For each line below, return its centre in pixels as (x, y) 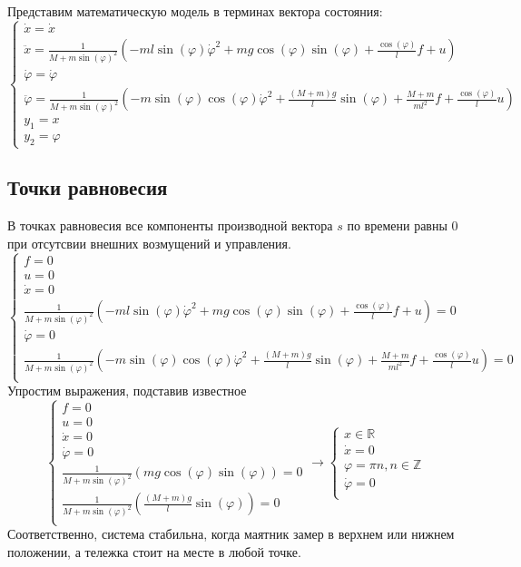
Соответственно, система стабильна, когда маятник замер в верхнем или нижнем (231, 534)
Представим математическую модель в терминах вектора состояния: (195, 11)
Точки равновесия (88, 187)
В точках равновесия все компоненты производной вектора (170, 225)
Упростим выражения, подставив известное (127, 391)
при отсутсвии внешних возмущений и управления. (149, 243)
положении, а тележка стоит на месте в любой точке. (154, 551)
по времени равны (397, 225)
